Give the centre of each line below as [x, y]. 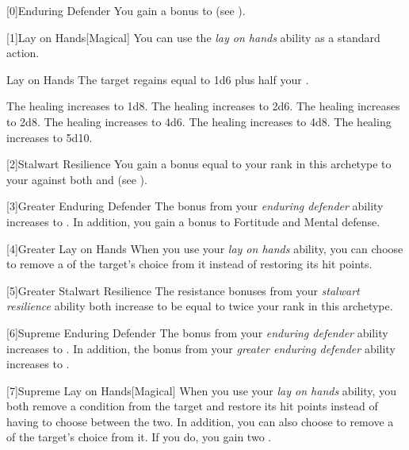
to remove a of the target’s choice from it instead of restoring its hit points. [189, 264]
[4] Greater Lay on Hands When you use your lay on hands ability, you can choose [205, 248]
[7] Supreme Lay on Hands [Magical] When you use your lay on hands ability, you [201, 390]
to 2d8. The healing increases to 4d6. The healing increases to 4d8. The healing [199, 121]
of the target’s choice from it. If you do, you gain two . [139, 437]
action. [23, 53]
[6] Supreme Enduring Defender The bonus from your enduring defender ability [197, 332]
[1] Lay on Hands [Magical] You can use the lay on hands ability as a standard [193, 37]
